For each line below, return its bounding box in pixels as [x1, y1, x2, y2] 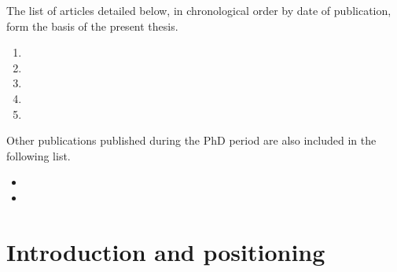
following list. [6, 147, 71, 164]
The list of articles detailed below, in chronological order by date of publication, [6, 2, 391, 18]
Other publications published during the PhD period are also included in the [6, 132, 377, 149]
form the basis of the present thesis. [6, 17, 178, 34]
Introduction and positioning [6, 235, 325, 267]
